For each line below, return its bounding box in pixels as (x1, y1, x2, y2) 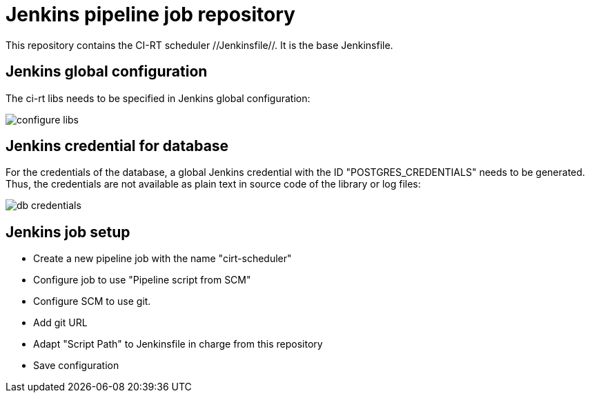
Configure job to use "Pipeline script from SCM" (33, 274, 251, 286)
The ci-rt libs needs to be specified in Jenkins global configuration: (6, 92, 311, 104)
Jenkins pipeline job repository (6, 3, 295, 26)
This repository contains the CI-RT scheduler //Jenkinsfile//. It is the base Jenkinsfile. (6, 39, 393, 51)
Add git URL (33, 317, 88, 329)
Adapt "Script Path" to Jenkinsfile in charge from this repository (33, 338, 323, 350)
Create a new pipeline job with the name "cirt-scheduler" (33, 252, 292, 265)
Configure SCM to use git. (33, 295, 151, 308)
